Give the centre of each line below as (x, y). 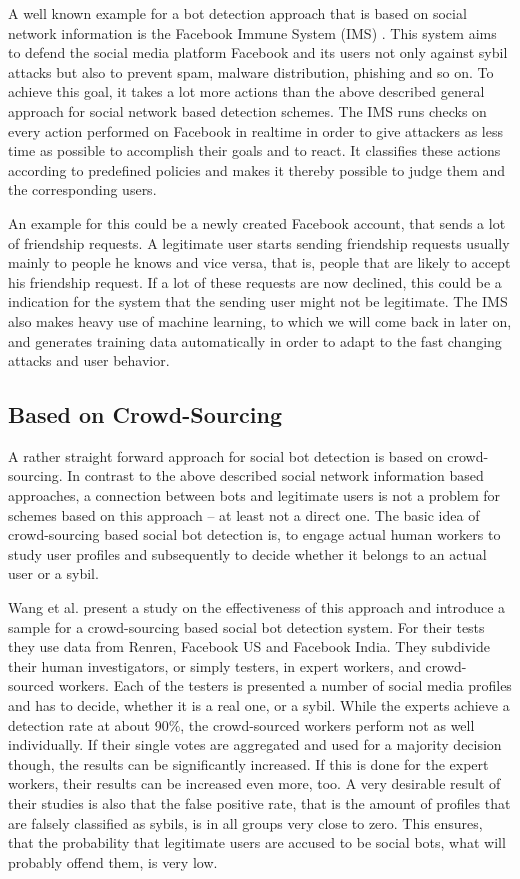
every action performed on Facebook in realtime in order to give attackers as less (256, 130)
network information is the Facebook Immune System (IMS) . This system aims (252, 32)
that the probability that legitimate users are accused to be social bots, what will (257, 842)
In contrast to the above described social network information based (275, 475)
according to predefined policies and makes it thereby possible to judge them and (257, 169)
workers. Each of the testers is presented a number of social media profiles (285, 685)
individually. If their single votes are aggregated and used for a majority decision (255, 744)
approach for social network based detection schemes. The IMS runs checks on (247, 110)
